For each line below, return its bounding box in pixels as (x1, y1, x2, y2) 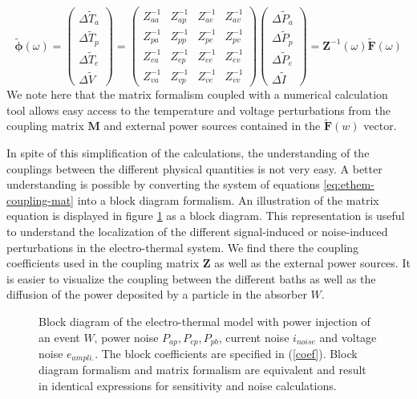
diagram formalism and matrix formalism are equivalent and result (38, 361, 366, 378)
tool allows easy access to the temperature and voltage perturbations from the (6, 101, 391, 118)
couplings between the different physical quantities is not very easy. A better (6, 160, 383, 177)
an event (38, 328, 80, 345)
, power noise (94, 328, 159, 345)
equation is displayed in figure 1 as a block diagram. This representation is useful (6, 207, 405, 224)
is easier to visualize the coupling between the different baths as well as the (6, 270, 376, 287)
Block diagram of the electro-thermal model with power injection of (38, 312, 370, 329)
